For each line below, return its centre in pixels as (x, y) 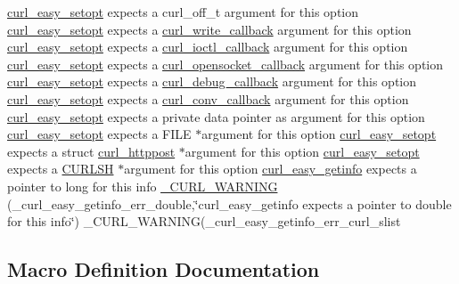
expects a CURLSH (61, 169)
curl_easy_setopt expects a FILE (99, 134)
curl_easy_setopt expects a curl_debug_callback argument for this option (212, 81)
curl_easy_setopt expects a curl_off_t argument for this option (183, 12)
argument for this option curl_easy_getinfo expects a (270, 169)
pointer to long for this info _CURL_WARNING (143, 186)
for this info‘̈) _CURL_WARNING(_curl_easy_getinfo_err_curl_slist (204, 221)
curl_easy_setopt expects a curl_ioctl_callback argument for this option (208, 47)
